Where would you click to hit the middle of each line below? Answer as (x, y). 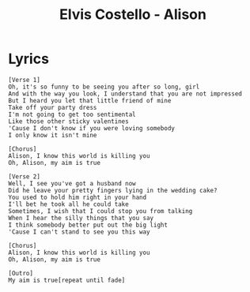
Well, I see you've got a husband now (72, 183)
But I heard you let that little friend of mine (90, 100)
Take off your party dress (53, 107)
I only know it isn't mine (53, 135)
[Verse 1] (25, 80)
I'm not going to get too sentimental (72, 114)
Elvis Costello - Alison (133, 15)
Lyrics (29, 59)
